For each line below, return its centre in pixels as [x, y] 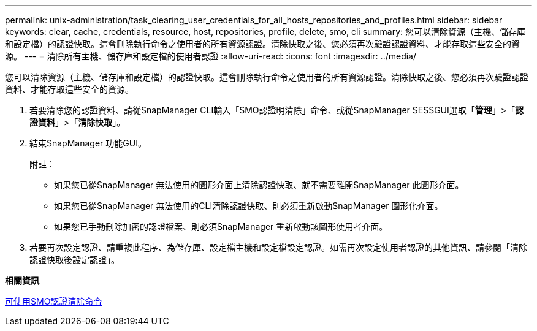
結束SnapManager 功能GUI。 [88, 143]
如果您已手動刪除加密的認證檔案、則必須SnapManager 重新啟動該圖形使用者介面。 [221, 226]
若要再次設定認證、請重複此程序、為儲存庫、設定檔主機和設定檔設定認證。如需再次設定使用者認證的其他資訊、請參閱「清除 [278, 247]
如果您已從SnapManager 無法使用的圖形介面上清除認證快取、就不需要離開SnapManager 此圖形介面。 [259, 185]
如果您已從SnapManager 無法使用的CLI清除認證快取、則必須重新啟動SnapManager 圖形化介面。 [249, 206]
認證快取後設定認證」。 [74, 260]
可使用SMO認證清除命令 [54, 301]
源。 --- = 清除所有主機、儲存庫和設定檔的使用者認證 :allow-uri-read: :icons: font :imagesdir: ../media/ [211, 56]
